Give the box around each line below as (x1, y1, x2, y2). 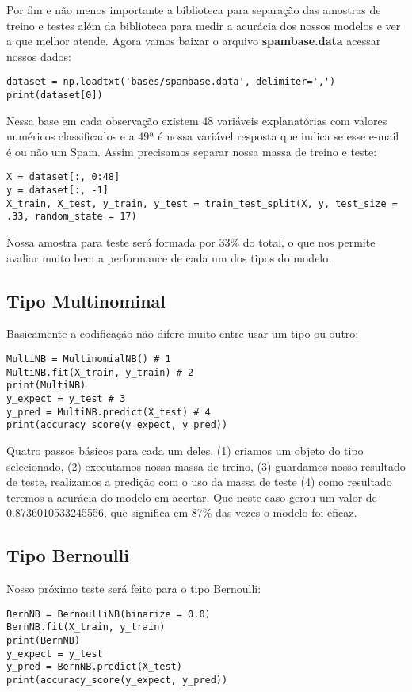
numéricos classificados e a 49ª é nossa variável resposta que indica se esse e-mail (6, 128, 399, 144)
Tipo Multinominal (6, 288, 166, 312)
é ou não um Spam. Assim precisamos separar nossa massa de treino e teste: (6, 143, 377, 159)
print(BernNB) (6, 635, 81, 647)
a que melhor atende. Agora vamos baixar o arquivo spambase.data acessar (6, 32, 381, 49)
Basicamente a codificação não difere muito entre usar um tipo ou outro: (6, 325, 359, 342)
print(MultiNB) (6, 380, 86, 392)
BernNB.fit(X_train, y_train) (6, 621, 166, 633)
